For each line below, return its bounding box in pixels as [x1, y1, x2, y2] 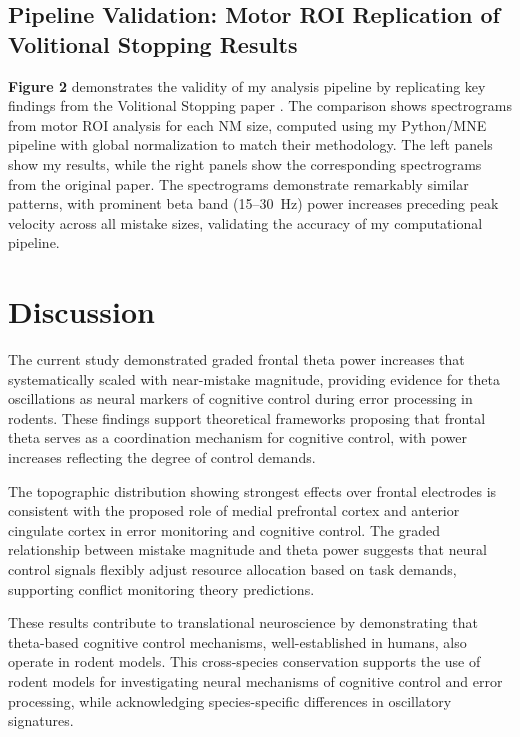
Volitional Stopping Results [8, 28, 298, 59]
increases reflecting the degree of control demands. [8, 447, 316, 468]
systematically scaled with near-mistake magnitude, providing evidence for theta [8, 368, 500, 389]
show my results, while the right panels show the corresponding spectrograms [8, 153, 482, 174]
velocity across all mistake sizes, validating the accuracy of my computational [8, 212, 483, 233]
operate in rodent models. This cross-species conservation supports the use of [8, 651, 481, 672]
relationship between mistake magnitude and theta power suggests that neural [8, 539, 487, 560]
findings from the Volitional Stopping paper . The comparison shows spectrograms [8, 95, 512, 116]
